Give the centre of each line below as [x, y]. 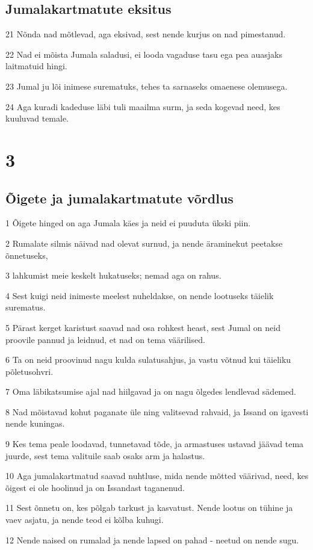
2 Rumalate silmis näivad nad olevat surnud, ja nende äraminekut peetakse [144, 243]
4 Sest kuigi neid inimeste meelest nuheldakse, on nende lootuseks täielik [140, 295]
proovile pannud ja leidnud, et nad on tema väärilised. [105, 339]
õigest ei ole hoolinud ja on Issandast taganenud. [95, 487]
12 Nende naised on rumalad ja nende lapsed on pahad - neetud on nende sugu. [152, 539]
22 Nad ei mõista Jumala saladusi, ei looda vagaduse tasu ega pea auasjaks [144, 54]
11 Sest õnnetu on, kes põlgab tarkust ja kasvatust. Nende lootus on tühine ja [149, 508]
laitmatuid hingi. [36, 66]
